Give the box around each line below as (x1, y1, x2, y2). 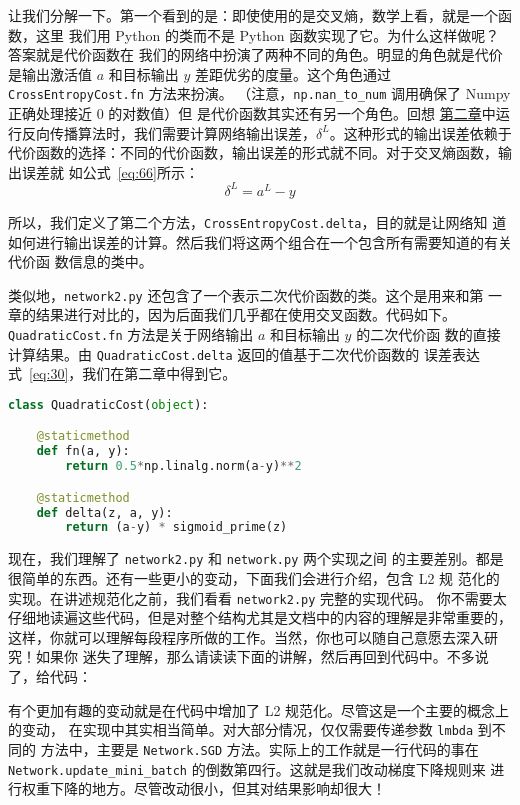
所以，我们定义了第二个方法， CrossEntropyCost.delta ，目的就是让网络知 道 (8, 211, 507, 232)
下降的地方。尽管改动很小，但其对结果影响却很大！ (49, 778, 386, 799)
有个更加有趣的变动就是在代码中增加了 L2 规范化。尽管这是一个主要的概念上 (8, 699, 510, 720)
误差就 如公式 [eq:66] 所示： (21, 161, 199, 182)
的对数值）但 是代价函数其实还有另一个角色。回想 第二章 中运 (108, 103, 510, 124)
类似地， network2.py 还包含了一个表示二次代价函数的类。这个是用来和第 (8, 284, 484, 305)
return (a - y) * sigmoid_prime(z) (65, 520, 288, 535)
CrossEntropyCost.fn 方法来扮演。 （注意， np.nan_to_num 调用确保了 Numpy (8, 83, 511, 104)
